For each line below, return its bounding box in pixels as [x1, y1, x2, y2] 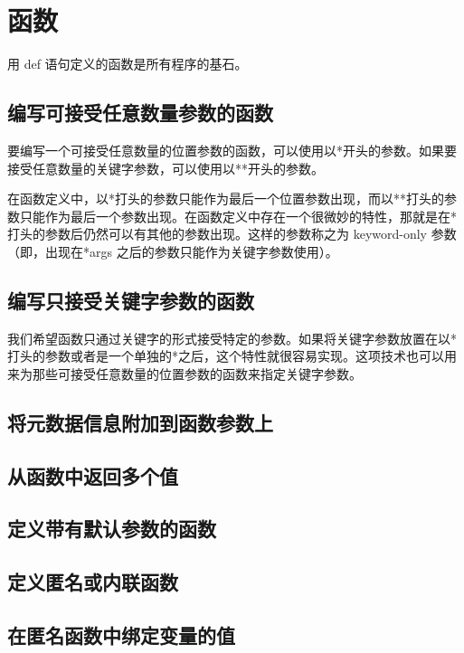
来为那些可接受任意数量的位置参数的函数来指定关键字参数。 [7, 364, 362, 383]
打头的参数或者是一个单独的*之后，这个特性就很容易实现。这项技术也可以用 [7, 346, 457, 365]
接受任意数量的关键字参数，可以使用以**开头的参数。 [7, 158, 324, 177]
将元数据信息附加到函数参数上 [7, 408, 273, 436]
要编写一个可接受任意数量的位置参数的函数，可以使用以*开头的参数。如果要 [7, 140, 457, 159]
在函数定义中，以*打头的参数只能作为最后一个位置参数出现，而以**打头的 [7, 189, 444, 208]
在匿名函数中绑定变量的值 [7, 620, 235, 648]
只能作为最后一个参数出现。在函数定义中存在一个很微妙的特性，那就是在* [19, 206, 457, 225]
